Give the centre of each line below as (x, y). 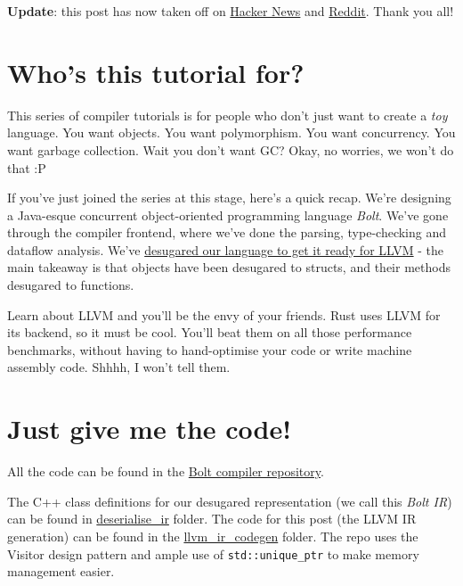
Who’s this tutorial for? (156, 72)
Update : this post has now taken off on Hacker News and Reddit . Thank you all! (231, 11)
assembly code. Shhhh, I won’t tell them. (119, 367)
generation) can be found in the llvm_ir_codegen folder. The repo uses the (213, 536)
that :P (27, 167)
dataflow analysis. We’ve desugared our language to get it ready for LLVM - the (226, 249)
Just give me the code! (150, 429)
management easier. (61, 571)
